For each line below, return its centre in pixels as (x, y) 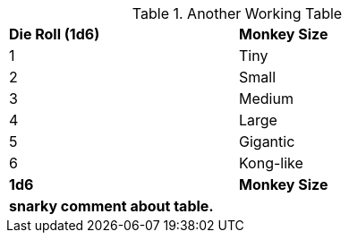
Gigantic (267, 141)
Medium (266, 99)
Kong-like (271, 163)
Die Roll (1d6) (55, 34)
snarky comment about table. (111, 206)
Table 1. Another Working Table (237, 13)
